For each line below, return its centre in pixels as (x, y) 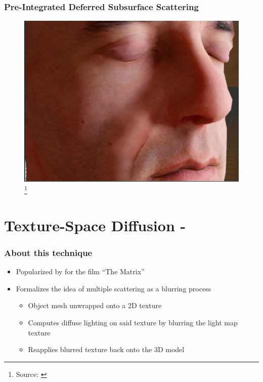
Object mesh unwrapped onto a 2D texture (95, 305)
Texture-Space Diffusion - (95, 225)
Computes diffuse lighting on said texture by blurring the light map (133, 323)
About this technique (48, 252)
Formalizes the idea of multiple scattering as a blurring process (114, 288)
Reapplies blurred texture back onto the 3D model (106, 349)
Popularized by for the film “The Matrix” (80, 271)
